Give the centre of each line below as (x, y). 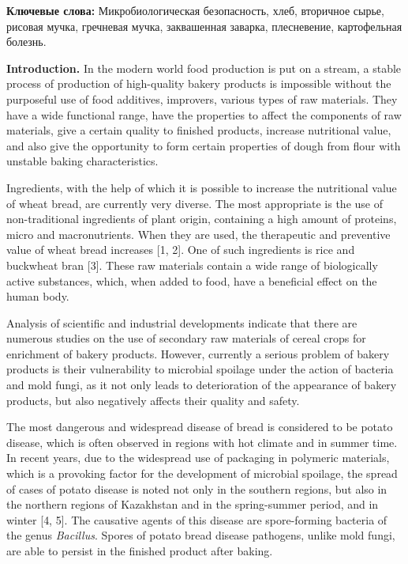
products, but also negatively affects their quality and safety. (153, 400)
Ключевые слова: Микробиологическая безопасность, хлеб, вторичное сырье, (195, 10)
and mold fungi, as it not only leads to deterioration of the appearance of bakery (202, 385)
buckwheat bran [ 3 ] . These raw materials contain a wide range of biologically (192, 265)
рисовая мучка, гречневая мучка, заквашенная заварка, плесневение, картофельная (204, 26)
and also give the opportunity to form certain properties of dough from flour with (204, 145)
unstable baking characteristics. (82, 161)
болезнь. (26, 42)
